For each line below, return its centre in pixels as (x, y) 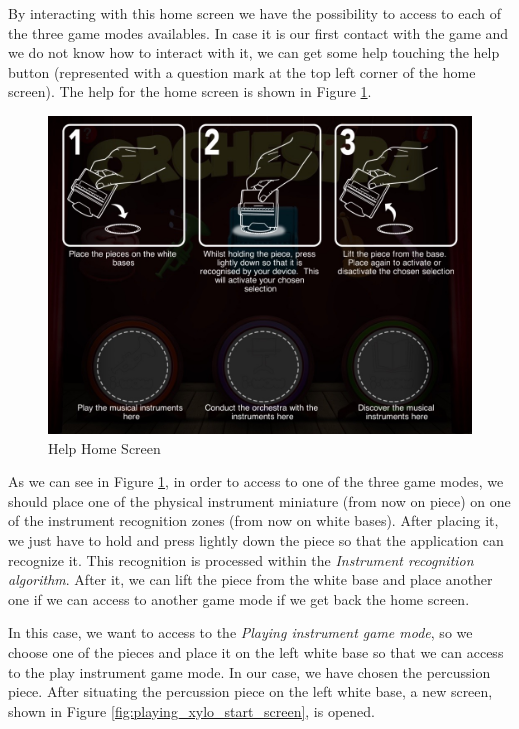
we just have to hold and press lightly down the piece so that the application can (256, 539)
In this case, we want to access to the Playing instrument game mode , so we (240, 632)
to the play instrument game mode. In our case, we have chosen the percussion (249, 671)
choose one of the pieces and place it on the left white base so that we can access (256, 651)
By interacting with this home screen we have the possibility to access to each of (254, 13)
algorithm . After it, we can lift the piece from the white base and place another (250, 579)
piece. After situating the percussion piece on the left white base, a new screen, (250, 691)
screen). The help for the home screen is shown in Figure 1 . (190, 91)
